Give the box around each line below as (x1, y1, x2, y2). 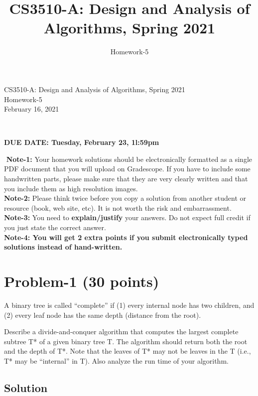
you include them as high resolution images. (4, 183, 138, 193)
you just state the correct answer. (4, 222, 106, 233)
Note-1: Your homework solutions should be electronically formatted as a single (6, 153, 252, 164)
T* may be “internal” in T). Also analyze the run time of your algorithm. (4, 355, 229, 366)
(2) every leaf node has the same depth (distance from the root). (4, 309, 201, 320)
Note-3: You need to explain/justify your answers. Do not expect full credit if (4, 212, 251, 223)
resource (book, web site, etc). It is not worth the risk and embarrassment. (4, 202, 232, 213)
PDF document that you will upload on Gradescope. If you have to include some (4, 163, 251, 174)
